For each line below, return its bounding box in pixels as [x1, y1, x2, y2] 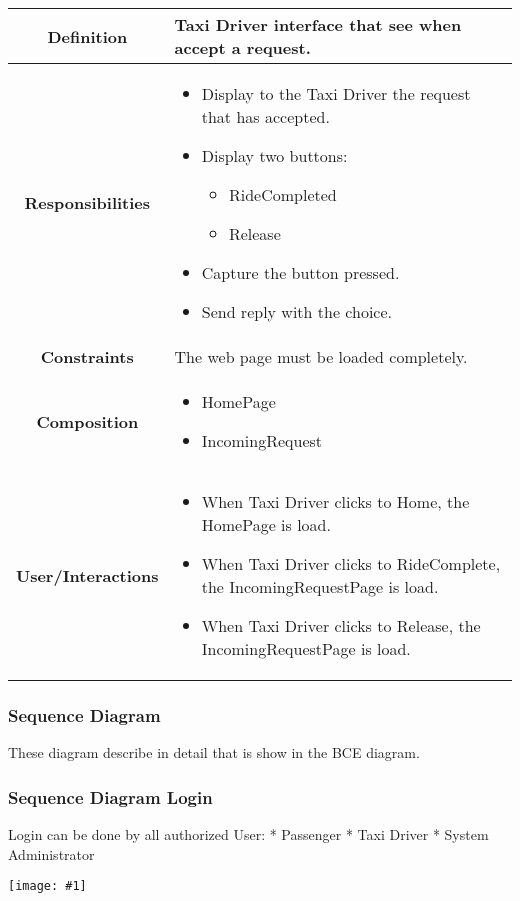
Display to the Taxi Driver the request [201, 82, 471, 105]
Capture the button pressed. [201, 261, 400, 284]
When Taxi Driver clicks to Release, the [201, 614, 481, 637]
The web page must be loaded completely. [174, 345, 468, 368]
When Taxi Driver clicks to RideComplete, [201, 552, 501, 575]
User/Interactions [16, 563, 159, 587]
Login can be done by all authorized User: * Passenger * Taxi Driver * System [8, 824, 489, 845]
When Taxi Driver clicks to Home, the [201, 490, 470, 513]
